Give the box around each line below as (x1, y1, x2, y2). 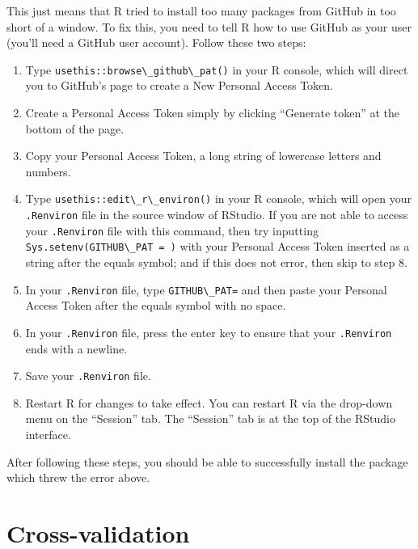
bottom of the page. (25, 120, 125, 137)
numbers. (25, 163, 71, 179)
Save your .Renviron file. (25, 367, 151, 384)
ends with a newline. (25, 340, 128, 357)
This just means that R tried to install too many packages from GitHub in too (6, 2, 396, 19)
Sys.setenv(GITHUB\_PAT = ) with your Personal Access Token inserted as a (25, 238, 410, 255)
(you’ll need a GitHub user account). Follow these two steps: (6, 34, 306, 51)
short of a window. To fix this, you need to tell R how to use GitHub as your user (6, 18, 412, 35)
